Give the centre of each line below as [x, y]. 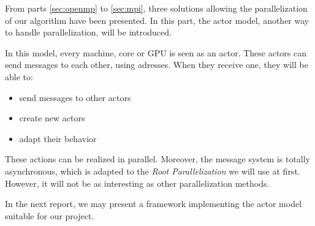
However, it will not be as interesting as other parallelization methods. [137, 183]
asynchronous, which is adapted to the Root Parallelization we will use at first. [153, 171]
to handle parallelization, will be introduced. [88, 32]
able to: [19, 76]
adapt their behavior [58, 138]
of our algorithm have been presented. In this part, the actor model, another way [157, 20]
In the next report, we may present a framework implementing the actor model [154, 204]
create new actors [52, 118]
